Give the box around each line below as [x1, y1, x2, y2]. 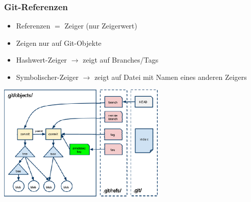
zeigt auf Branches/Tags [83, 54, 159, 65]
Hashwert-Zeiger [16, 54, 67, 65]
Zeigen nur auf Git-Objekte [16, 37, 102, 48]
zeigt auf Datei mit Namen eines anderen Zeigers [94, 72, 247, 82]
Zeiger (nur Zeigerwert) [64, 20, 137, 31]
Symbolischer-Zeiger [16, 72, 79, 82]
